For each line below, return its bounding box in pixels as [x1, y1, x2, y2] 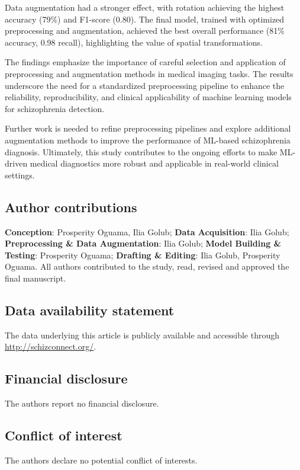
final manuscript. [5, 271, 66, 284]
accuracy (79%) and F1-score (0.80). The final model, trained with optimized [5, 12, 285, 25]
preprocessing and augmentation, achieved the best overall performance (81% [5, 24, 285, 37]
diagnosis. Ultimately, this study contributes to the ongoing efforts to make [5, 145, 278, 158]
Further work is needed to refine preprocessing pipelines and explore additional [5, 122, 291, 135]
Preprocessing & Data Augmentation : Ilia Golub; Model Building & [5, 237, 282, 250]
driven [5, 157, 28, 170]
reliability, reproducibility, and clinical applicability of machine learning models [5, 91, 292, 103]
